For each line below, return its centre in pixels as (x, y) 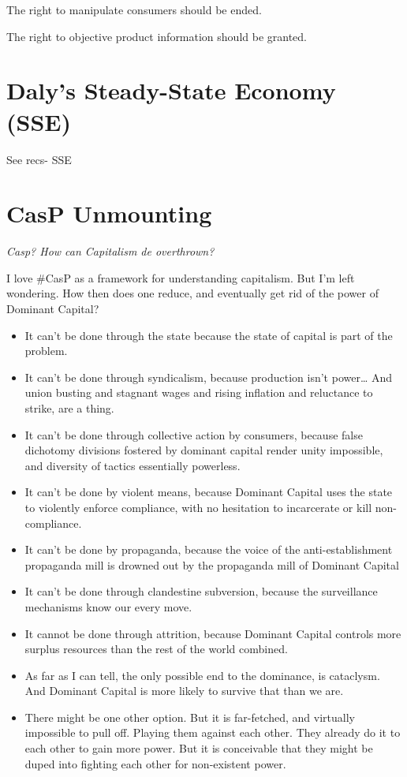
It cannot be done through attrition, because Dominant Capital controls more (213, 633)
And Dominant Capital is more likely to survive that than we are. (184, 691)
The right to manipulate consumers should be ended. (134, 9)
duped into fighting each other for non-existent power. (155, 763)
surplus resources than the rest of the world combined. (156, 649)
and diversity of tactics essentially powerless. (133, 465)
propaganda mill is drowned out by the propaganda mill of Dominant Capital (212, 564)
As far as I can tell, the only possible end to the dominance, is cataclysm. (202, 675)
